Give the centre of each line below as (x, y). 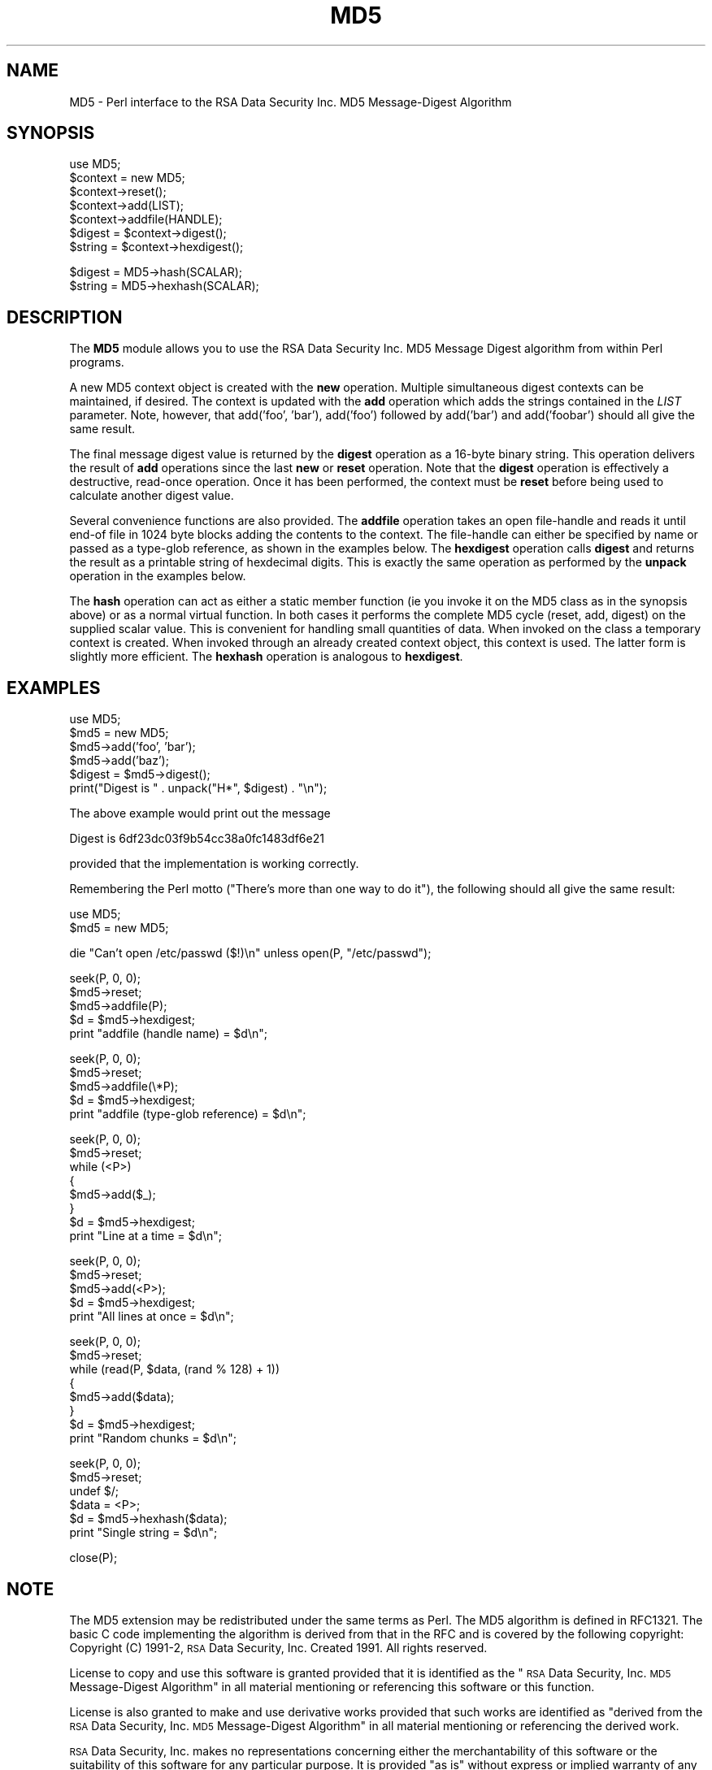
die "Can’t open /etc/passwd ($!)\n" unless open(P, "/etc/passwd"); (250, 953)
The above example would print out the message (200, 813)
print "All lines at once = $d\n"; (152, 1317)
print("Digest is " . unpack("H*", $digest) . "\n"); (198, 788)
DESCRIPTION (65, 317)
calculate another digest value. (152, 496)
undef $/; (94, 1491)
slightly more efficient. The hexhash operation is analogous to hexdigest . (266, 657)
